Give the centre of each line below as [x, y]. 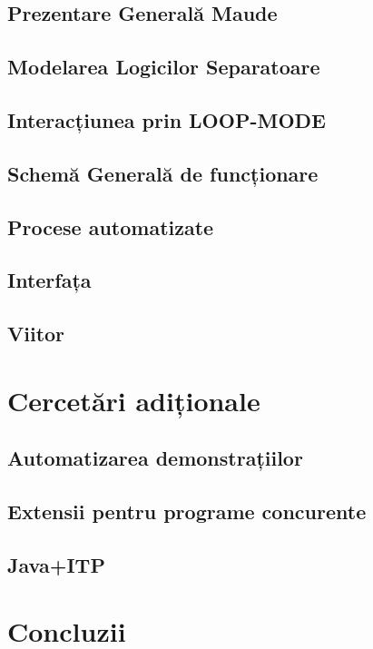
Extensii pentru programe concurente [187, 511]
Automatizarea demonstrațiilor [155, 458]
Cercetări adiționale [134, 400]
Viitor [36, 334]
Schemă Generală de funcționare [163, 173]
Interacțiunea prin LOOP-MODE [167, 119]
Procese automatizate [111, 226]
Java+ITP [56, 564]
